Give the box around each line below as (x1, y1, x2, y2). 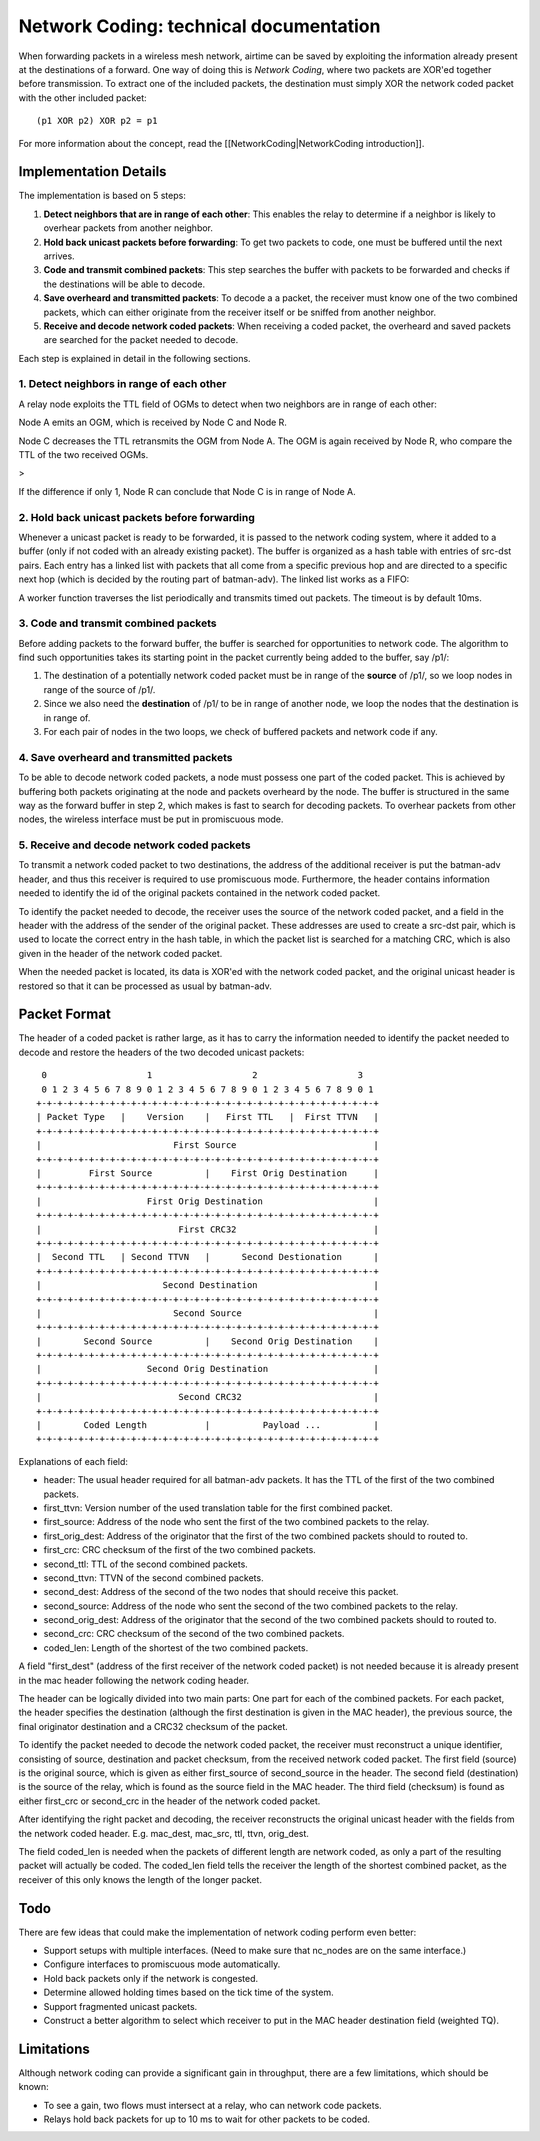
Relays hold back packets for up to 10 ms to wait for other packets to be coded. (43, 2113, 370, 2125)
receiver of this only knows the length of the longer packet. (18, 1873, 262, 1885)
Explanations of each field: (18, 1455, 129, 1467)
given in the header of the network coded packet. (18, 947, 223, 959)
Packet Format (18, 1006, 112, 1023)
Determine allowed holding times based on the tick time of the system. (43, 1986, 334, 1999)
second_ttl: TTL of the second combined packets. (43, 1558, 249, 1570)
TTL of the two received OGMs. (18, 449, 149, 461)
